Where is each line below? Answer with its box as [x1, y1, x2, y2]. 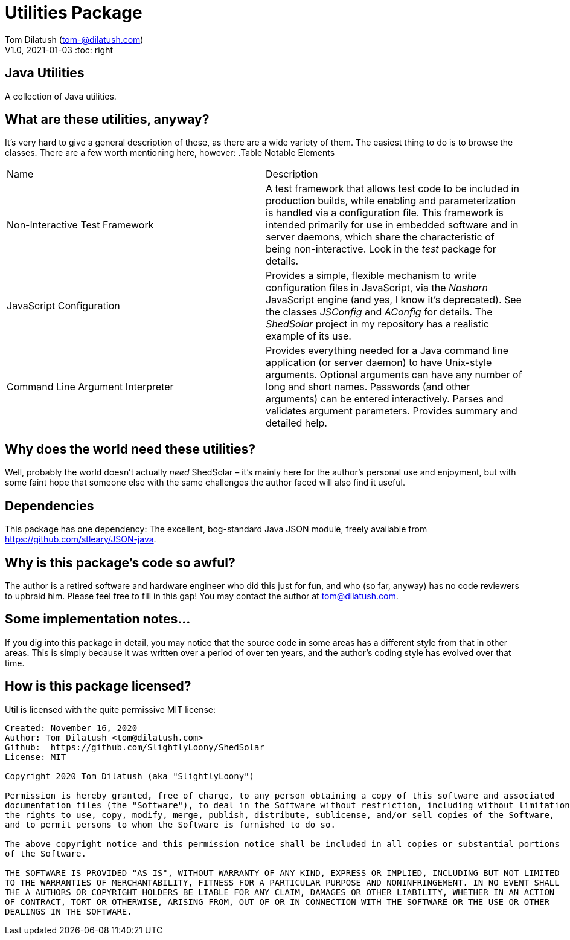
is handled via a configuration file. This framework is [266, 207, 504, 219]
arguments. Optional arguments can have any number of [266, 369, 522, 381]
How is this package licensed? [5, 678, 191, 694]
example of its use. [266, 330, 351, 343]
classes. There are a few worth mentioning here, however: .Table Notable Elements [5, 147, 335, 158]
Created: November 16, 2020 [5, 723, 138, 733]
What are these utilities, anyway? [5, 112, 210, 127]
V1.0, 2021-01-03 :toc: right [5, 44, 113, 55]
